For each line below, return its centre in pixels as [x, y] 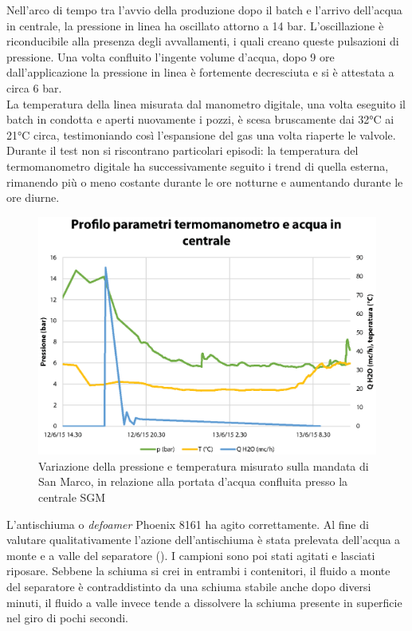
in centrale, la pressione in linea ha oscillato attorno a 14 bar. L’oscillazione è [195, 25]
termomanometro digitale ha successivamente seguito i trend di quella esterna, [198, 166]
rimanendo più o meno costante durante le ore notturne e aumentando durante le [205, 181]
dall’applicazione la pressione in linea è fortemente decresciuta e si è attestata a [200, 72]
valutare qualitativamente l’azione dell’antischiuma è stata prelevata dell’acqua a [204, 540]
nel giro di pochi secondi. [67, 618]
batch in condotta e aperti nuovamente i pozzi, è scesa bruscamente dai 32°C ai [200, 119]
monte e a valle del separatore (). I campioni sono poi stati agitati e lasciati [191, 555]
